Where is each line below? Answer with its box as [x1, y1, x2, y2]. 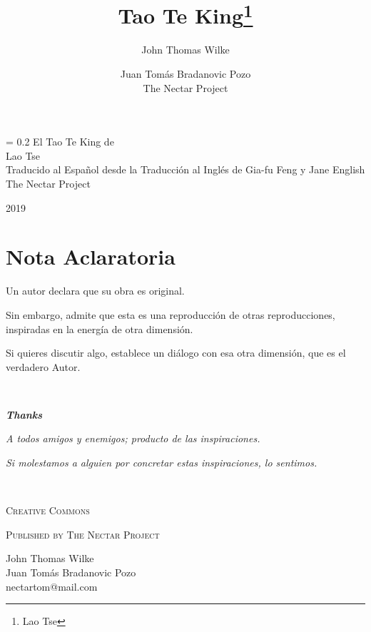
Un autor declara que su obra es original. [6, 283, 185, 298]
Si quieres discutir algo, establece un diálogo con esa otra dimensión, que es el [6, 345, 346, 360]
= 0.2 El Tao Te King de [6, 134, 114, 149]
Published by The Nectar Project [6, 526, 160, 541]
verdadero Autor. [6, 359, 81, 374]
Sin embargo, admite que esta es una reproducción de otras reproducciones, [6, 307, 335, 322]
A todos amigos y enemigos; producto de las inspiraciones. [6, 431, 260, 446]
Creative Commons [6, 503, 90, 518]
